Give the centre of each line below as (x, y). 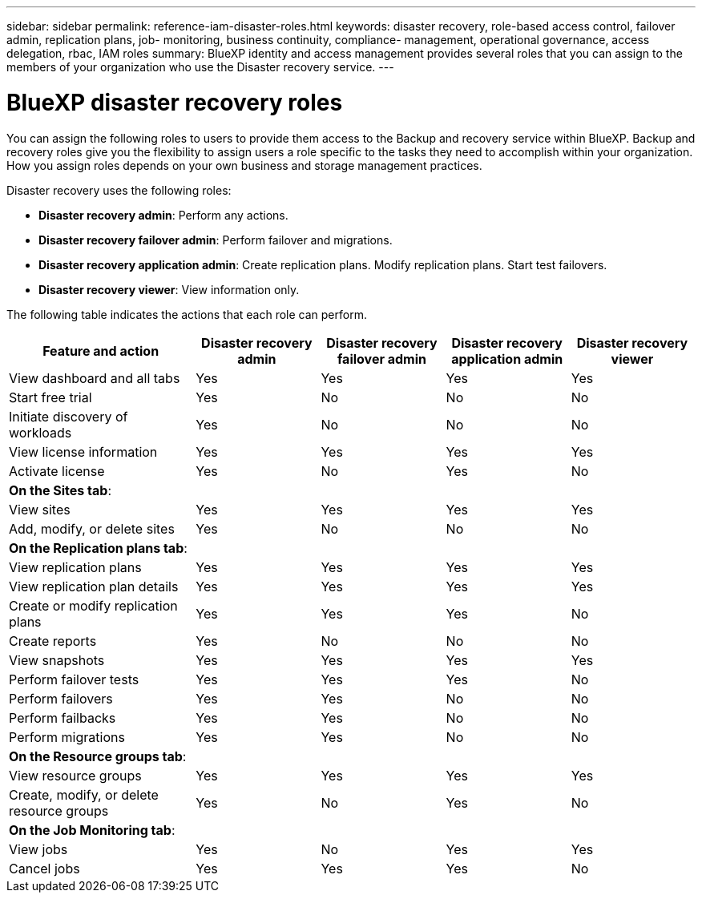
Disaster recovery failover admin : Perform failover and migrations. (216, 240)
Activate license (57, 471)
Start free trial (50, 397)
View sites (40, 509)
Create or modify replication (93, 605)
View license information (83, 452)
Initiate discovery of (69, 416)
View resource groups (75, 775)
